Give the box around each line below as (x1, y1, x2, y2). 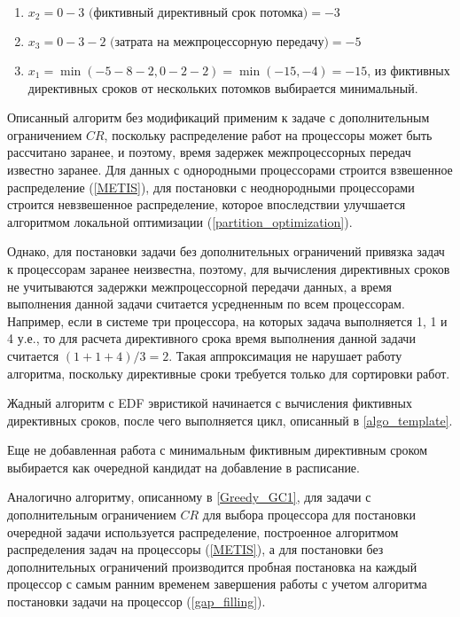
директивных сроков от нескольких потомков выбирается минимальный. (27, 78, 418, 97)
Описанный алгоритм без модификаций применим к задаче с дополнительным (7, 108, 430, 127)
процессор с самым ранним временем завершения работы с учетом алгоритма (7, 574, 427, 593)
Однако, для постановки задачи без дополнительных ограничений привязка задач (7, 242, 445, 261)
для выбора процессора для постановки (202, 505, 417, 524)
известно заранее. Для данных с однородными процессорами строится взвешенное (7, 160, 453, 178)
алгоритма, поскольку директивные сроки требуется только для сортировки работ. (7, 363, 450, 382)
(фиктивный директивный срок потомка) (88, 7, 308, 20)
